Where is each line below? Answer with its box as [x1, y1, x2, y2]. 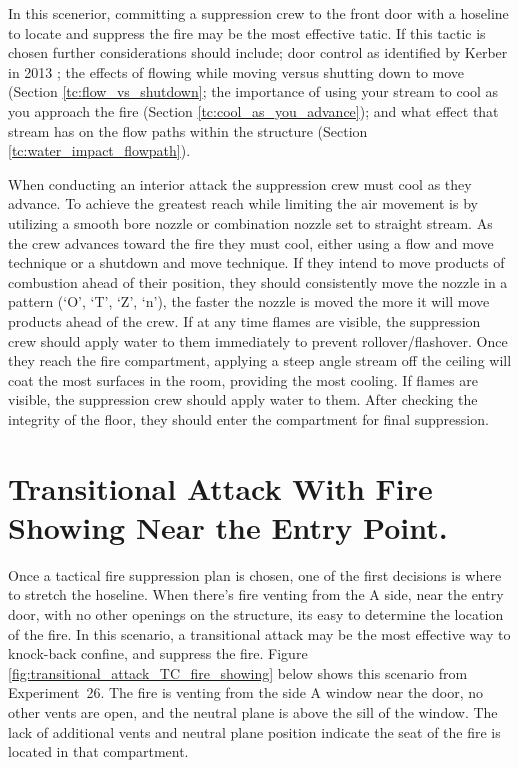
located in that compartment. [8, 741, 189, 762]
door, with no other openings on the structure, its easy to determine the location [8, 603, 504, 624]
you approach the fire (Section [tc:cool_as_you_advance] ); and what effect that [8, 100, 499, 121]
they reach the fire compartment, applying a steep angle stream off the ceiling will [8, 350, 512, 371]
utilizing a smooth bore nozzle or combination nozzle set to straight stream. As [8, 212, 493, 233]
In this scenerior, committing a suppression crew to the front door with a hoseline [8, 3, 509, 23]
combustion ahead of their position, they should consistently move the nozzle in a [8, 271, 508, 292]
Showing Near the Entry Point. [8, 506, 448, 547]
